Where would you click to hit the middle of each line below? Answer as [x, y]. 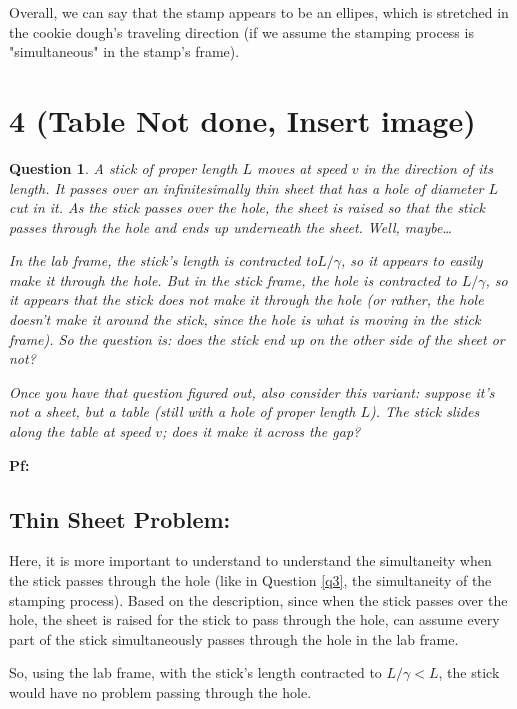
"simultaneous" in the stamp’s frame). [124, 51]
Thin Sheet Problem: [120, 518]
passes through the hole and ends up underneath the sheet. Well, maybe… [230, 226]
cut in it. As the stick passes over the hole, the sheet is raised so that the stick [247, 207]
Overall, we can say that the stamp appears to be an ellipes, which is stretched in [259, 12]
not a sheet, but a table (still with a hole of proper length [182, 411]
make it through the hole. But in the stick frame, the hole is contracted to [233, 279]
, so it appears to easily [411, 260]
